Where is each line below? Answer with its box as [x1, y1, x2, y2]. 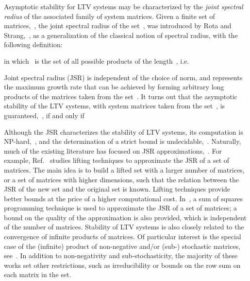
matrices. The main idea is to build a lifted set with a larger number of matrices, [4, 164, 245, 175]
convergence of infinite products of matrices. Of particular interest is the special [4, 231, 241, 242]
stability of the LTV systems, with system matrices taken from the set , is [4, 101, 225, 111]
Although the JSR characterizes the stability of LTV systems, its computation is [4, 126, 243, 137]
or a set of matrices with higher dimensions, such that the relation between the [4, 174, 239, 184]
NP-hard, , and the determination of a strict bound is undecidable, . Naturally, [4, 136, 241, 146]
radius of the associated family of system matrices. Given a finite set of [4, 11, 215, 21]
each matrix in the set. [4, 269, 71, 280]
